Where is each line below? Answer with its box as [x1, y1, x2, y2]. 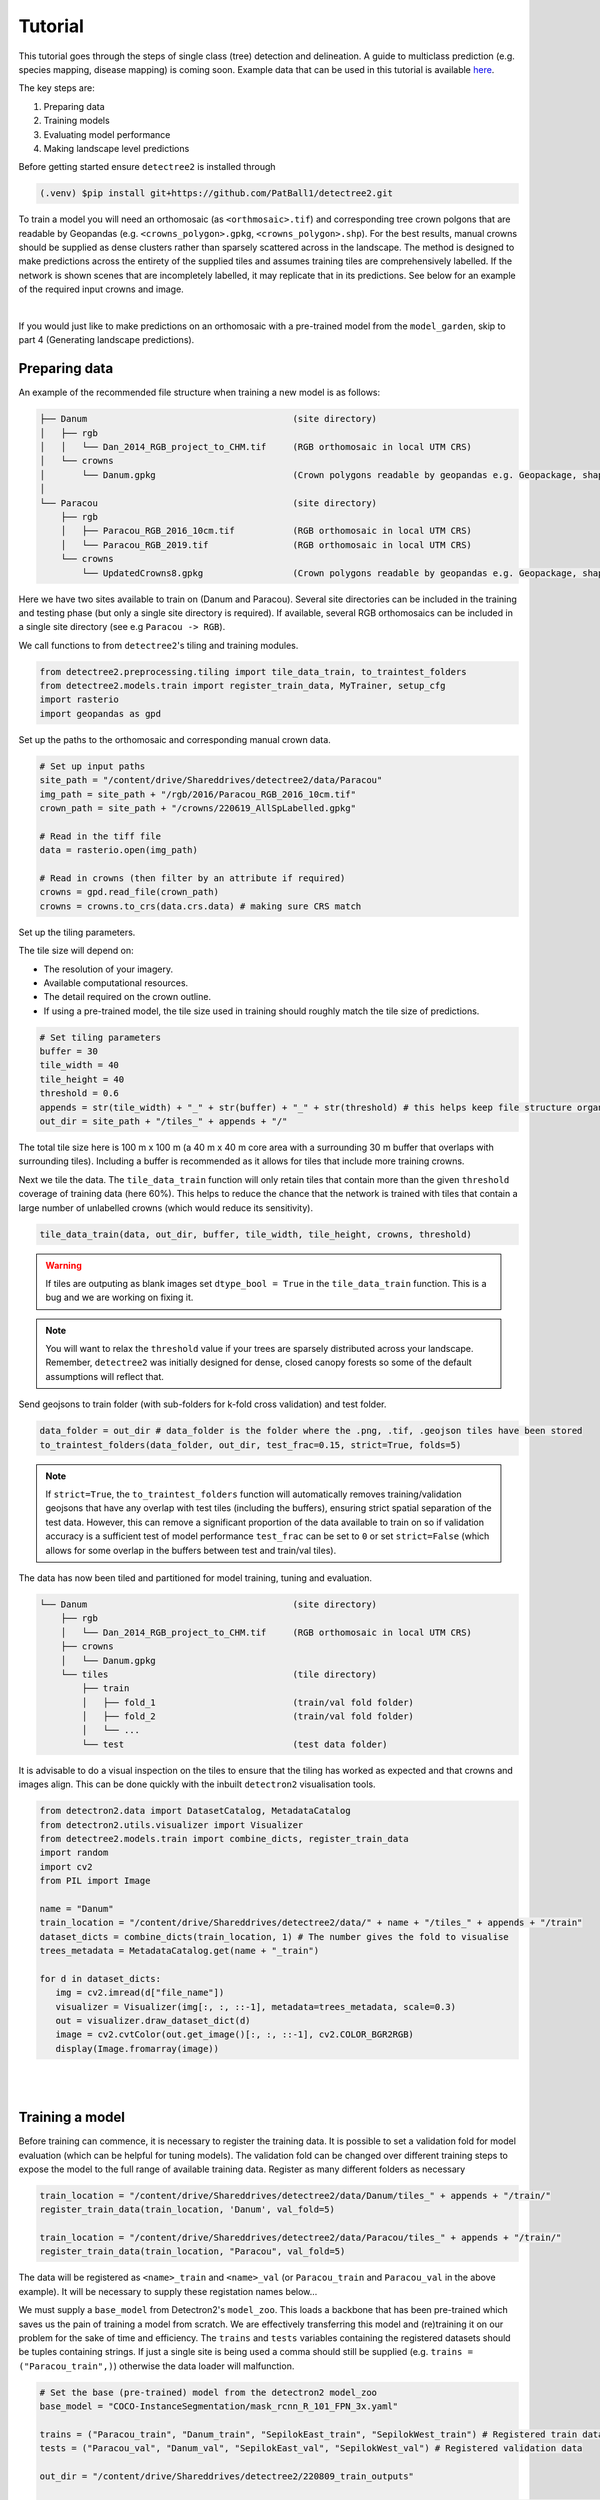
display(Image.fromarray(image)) [55, 2043, 220, 2054]
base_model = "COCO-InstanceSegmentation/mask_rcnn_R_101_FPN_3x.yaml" [39, 2401, 399, 2412]
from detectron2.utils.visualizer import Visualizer [39, 1819, 304, 1830]
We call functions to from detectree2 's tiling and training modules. [18, 639, 299, 651]
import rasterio [39, 694, 120, 705]
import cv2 [39, 1861, 93, 1872]
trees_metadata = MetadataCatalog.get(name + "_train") [39, 1945, 320, 1957]
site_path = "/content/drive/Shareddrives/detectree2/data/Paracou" [39, 775, 383, 786]
